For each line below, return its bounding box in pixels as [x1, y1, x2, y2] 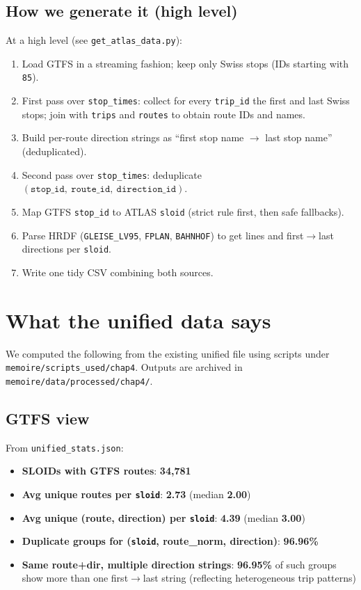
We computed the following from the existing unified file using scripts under [6, 346, 330, 360]
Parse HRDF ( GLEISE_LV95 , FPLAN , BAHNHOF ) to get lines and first [22, 228, 304, 242]
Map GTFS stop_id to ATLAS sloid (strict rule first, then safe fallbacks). [22, 204, 344, 218]
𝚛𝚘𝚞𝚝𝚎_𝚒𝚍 [71, 184, 111, 195]
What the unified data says [6, 305, 271, 334]
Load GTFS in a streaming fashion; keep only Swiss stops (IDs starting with [22, 56, 349, 70]
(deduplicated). [22, 144, 87, 159]
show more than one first [22, 571, 129, 585]
